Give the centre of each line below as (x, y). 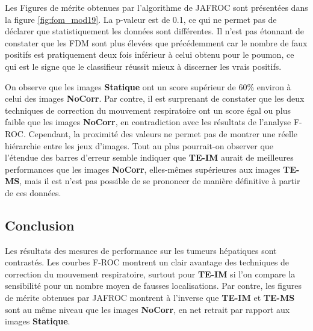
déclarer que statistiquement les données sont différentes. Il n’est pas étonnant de (154, 31)
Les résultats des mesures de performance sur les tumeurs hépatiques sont (141, 250)
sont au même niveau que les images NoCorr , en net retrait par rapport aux (147, 309)
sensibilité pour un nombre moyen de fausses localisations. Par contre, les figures (153, 286)
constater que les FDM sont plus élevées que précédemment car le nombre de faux (156, 42)
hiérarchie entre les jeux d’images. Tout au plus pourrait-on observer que (139, 145)
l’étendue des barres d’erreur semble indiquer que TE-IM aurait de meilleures (149, 157)
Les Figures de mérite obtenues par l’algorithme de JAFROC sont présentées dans (156, 7)
